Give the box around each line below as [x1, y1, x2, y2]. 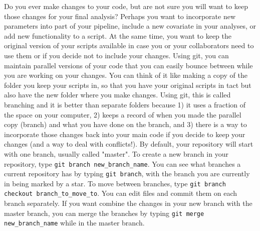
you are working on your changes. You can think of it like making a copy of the [4, 70, 247, 80]
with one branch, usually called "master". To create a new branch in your [4, 148, 228, 159]
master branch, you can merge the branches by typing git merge [4, 207, 204, 218]
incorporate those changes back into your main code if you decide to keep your [4, 129, 245, 139]
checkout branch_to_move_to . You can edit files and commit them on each [4, 188, 237, 198]
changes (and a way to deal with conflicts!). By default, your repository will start [4, 139, 253, 149]
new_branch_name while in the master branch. [4, 217, 145, 228]
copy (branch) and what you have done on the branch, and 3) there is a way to [4, 119, 247, 130]
